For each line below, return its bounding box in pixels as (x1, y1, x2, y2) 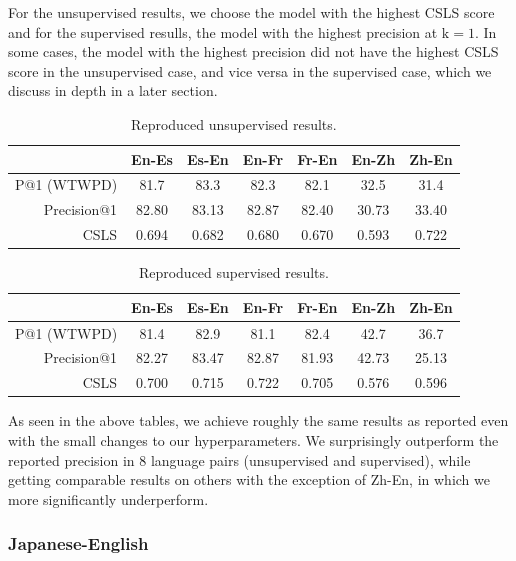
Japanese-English (8, 531, 149, 556)
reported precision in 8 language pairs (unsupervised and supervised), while (8, 449, 471, 470)
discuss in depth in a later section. (8, 80, 218, 101)
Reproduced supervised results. (138, 262, 329, 283)
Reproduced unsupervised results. (131, 113, 337, 134)
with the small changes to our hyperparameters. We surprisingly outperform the (8, 430, 499, 450)
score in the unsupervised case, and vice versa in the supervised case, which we (8, 60, 492, 81)
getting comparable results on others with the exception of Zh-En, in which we (8, 469, 490, 490)
